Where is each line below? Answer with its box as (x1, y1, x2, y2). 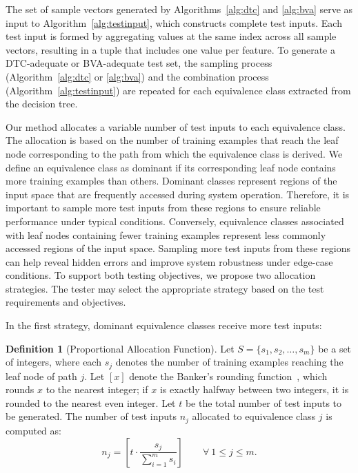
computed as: (6, 423, 61, 437)
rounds (6, 382, 34, 397)
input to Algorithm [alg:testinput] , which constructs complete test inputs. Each (6, 15, 342, 30)
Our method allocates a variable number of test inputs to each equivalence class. (6, 119, 346, 134)
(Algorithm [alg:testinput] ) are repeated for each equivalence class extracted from (6, 83, 351, 97)
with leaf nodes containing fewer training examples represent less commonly (6, 227, 326, 242)
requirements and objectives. (6, 295, 126, 309)
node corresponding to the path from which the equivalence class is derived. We (6, 146, 343, 160)
